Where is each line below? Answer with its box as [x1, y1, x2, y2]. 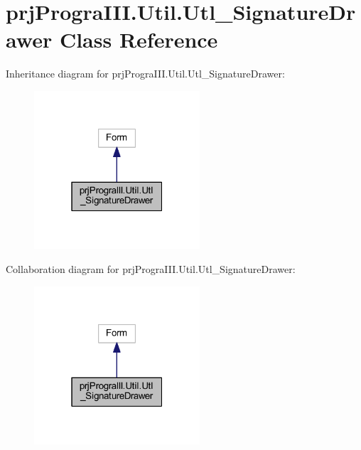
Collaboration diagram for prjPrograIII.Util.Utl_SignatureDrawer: [6, 261, 296, 276]
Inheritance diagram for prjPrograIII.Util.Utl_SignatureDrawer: [6, 66, 285, 81]
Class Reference [59, 25, 218, 54]
